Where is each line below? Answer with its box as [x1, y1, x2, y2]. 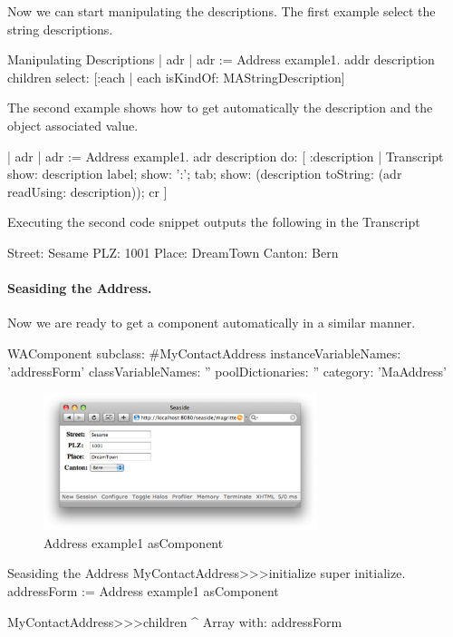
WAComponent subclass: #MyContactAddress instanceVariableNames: [7, 343, 401, 362]
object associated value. [7, 115, 139, 134]
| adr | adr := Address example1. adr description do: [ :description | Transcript [7, 146, 444, 165]
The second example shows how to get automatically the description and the [7, 98, 433, 117]
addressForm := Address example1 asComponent [7, 582, 279, 601]
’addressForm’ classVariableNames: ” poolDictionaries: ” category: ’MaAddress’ [7, 361, 448, 380]
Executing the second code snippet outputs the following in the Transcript [7, 212, 420, 231]
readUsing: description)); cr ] [7, 181, 168, 201]
